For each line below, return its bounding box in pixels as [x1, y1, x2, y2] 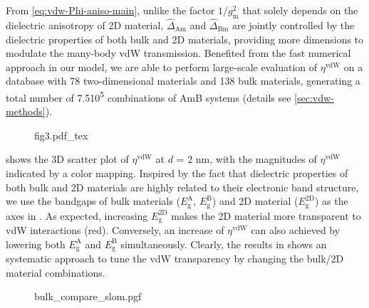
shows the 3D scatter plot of [6, 152, 129, 166]
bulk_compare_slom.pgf [34, 289, 142, 304]
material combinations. [6, 265, 105, 280]
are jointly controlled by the [232, 18, 355, 33]
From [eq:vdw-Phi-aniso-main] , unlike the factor [6, 3, 215, 17]
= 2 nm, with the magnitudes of [176, 152, 317, 166]
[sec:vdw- [294, 90, 334, 105]
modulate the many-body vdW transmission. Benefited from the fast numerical [6, 46, 351, 60]
